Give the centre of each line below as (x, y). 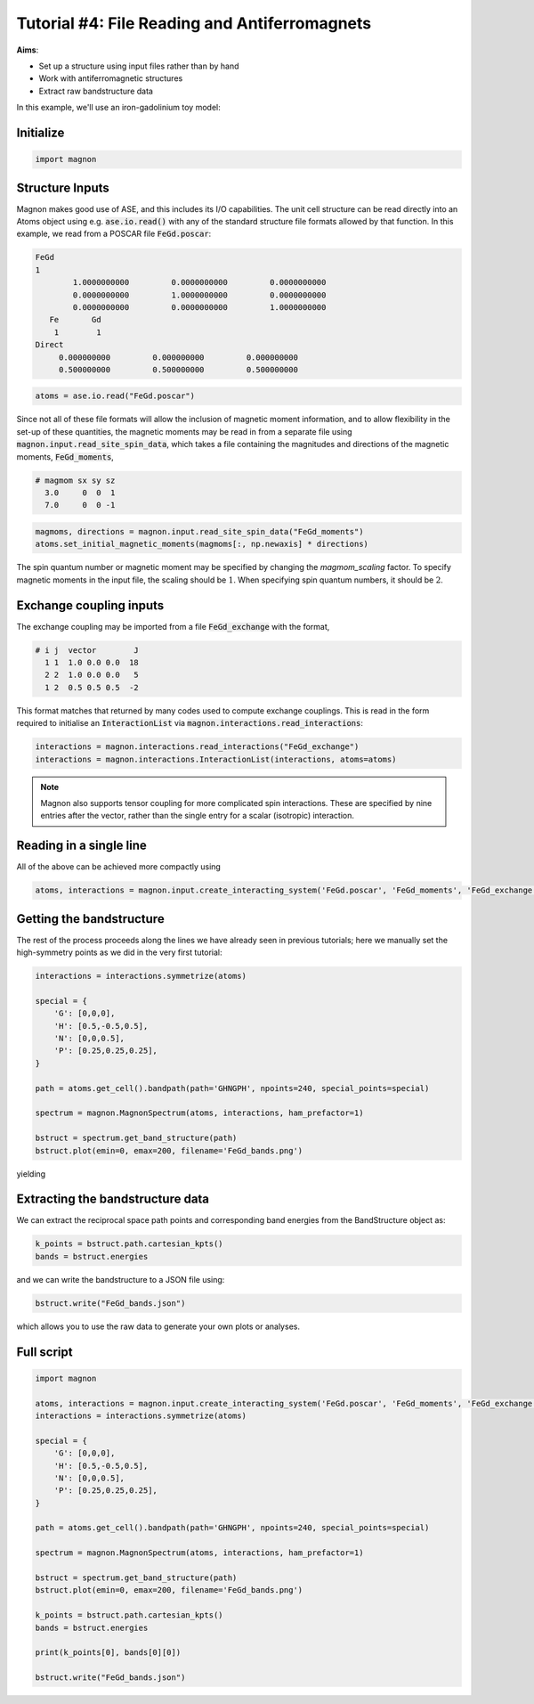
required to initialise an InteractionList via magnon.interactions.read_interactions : (190, 723)
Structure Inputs (63, 188)
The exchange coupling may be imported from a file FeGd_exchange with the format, (173, 626)
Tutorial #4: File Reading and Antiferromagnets (194, 23)
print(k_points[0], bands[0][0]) (108, 1653)
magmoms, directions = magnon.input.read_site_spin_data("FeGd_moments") (199, 531)
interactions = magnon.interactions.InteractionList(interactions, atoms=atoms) (216, 759)
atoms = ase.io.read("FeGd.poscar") (115, 396)
